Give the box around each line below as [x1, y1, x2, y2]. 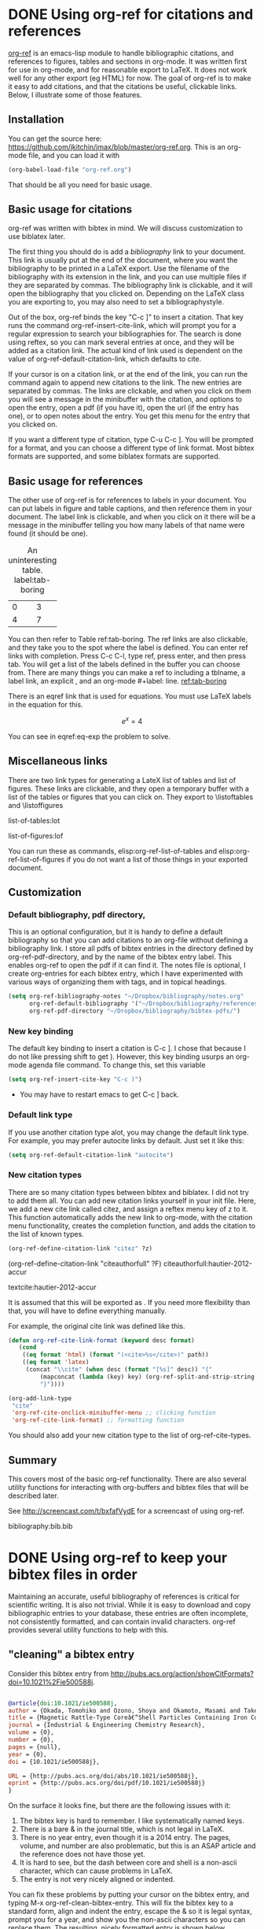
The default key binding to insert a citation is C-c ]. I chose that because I [8, 1044, 246, 1053]
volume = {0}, [8, 1728, 55, 1736]
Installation [8, 112, 64, 127]
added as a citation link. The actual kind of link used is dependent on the [8, 346, 244, 356]
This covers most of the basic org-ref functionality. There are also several [8, 1473, 247, 1484]
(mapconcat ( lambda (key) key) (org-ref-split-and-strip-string [39, 1373, 255, 1381]
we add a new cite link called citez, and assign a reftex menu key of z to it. [8, 1204, 249, 1213]
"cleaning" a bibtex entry [8, 1648, 135, 1662]
